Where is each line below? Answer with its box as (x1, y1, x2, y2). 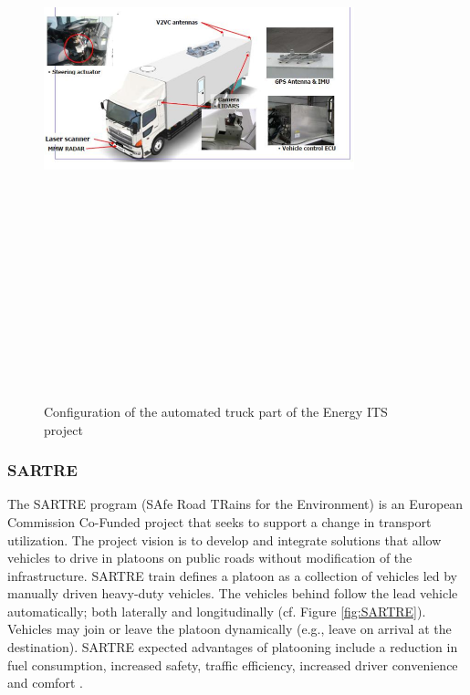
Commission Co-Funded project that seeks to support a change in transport (7, 512, 432, 531)
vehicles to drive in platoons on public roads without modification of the (7, 548, 413, 567)
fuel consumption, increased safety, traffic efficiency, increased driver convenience (7, 655, 458, 674)
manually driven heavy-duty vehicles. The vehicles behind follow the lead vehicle (7, 584, 458, 603)
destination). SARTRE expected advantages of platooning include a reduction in (7, 638, 458, 657)
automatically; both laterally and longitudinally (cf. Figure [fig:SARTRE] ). (7, 601, 426, 620)
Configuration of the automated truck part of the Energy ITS (44, 401, 388, 420)
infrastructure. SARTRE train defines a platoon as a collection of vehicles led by (7, 565, 458, 585)
